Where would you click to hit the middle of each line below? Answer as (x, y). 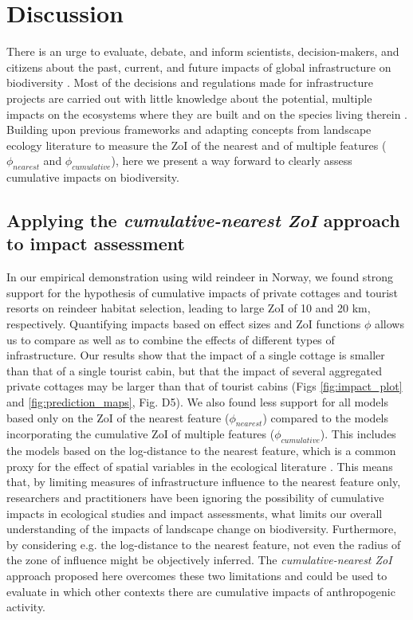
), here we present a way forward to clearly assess (232, 161)
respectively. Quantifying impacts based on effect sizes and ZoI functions (184, 324)
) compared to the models (326, 417)
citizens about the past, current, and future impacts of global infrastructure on (199, 67)
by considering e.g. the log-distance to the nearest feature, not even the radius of (204, 544)
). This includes (358, 434)
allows (389, 324)
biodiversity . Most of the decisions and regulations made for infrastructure (190, 82)
